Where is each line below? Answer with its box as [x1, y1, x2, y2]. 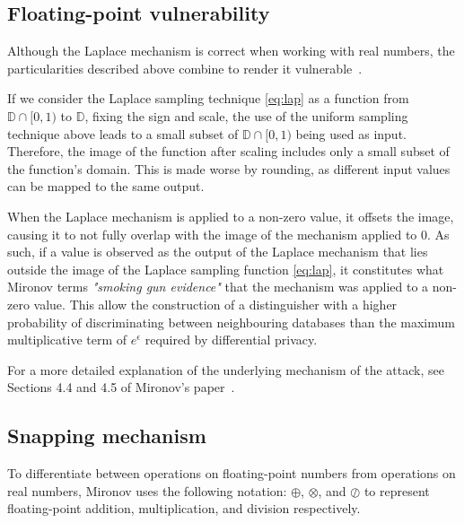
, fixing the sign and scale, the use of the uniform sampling [84, 106, 408, 125]
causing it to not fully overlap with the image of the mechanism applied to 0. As [7, 224, 450, 243]
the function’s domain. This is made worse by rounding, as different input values [7, 159, 451, 178]
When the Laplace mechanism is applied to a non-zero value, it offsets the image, [7, 206, 454, 225]
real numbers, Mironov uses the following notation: [7, 481, 287, 500]
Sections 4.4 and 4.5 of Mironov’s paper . [7, 378, 235, 397]
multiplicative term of [7, 330, 127, 349]
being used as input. [295, 124, 407, 143]
